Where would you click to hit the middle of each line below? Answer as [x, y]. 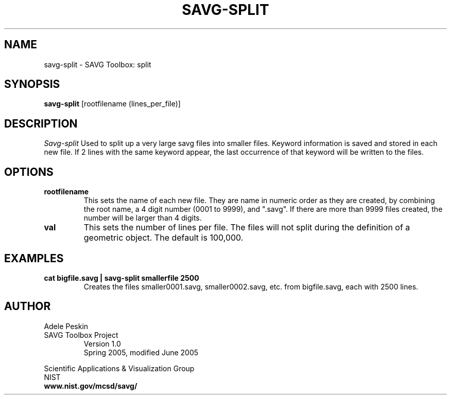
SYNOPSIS [32, 84]
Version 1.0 [102, 343]
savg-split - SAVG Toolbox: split [98, 64]
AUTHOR [28, 306]
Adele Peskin [66, 326]
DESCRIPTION [41, 123]
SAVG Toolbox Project [81, 335]
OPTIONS [29, 172]
